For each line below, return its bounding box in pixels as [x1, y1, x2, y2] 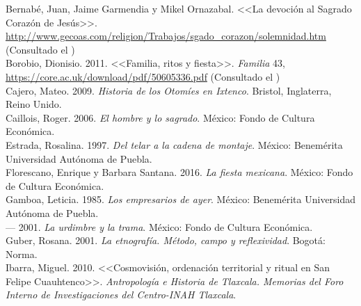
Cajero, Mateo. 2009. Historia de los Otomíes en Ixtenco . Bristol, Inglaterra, [6, 83, 332, 97]
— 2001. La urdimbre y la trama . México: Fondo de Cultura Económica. [6, 219, 313, 234]
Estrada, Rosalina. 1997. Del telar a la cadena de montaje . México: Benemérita [6, 137, 343, 152]
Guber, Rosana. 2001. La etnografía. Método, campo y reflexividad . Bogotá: [6, 233, 326, 248]
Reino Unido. [6, 97, 62, 111]
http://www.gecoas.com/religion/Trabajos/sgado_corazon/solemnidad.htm [6, 29, 326, 43]
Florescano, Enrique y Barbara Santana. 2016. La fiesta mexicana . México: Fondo [6, 165, 353, 179]
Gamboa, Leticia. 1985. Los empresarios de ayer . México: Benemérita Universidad [6, 192, 356, 207]
